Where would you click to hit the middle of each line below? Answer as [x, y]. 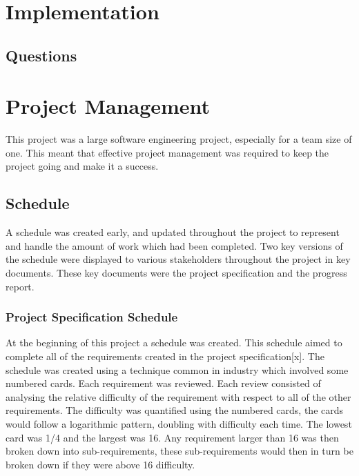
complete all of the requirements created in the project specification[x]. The [165, 356]
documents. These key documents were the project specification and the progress [176, 273]
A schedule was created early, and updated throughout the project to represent [173, 232]
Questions [41, 55]
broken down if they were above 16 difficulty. [100, 464]
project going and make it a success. [82, 166]
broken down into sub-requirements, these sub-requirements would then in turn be [179, 451]
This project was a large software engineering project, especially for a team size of [179, 139]
